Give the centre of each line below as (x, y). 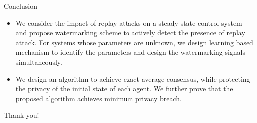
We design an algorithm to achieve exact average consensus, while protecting (133, 78)
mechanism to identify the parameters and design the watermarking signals (130, 52)
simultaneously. (39, 61)
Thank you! (22, 115)
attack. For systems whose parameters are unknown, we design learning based (134, 42)
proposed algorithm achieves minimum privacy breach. (99, 98)
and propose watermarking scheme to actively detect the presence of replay (130, 33)
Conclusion (21, 6)
